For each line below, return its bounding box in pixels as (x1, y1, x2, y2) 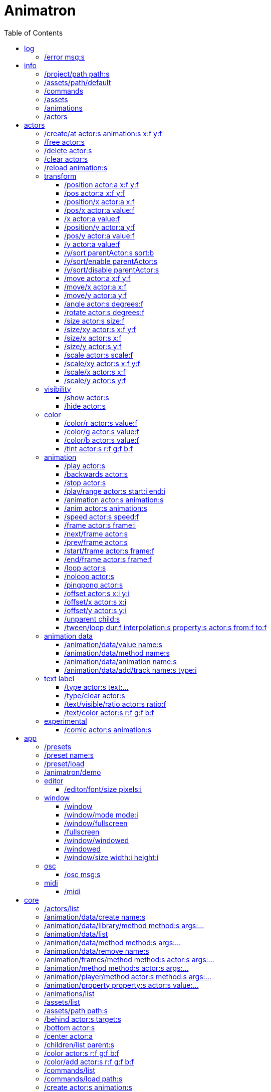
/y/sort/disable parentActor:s (64, 265, 159, 274)
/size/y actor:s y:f (64, 342, 122, 351)
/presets (44, 742, 72, 751)
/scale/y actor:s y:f (64, 376, 126, 385)
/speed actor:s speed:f (64, 512, 139, 521)
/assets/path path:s (44, 1006, 108, 1015)
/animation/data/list (44, 929, 108, 938)
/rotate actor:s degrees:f (64, 308, 145, 317)
